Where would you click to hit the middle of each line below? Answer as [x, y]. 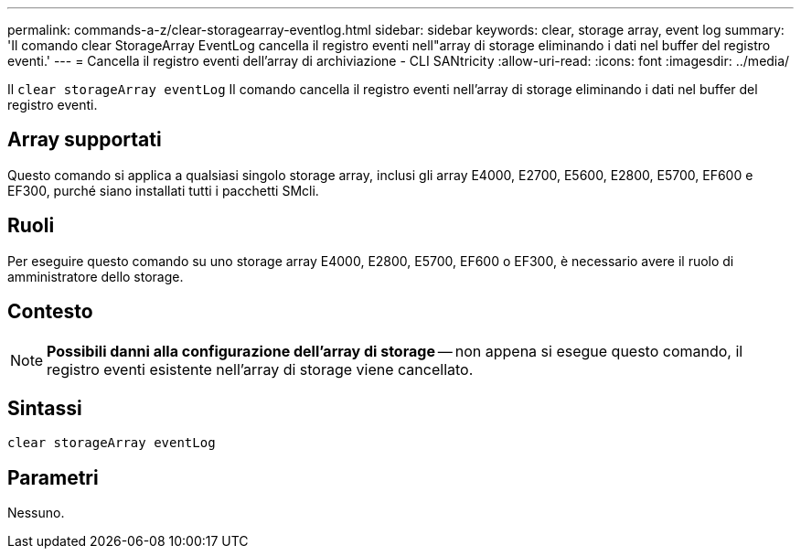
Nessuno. [36, 513]
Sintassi [45, 408]
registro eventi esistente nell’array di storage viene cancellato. [260, 369]
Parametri [53, 477]
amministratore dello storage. [96, 276]
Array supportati [85, 140]
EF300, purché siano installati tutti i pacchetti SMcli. [163, 190]
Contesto [50, 312]
